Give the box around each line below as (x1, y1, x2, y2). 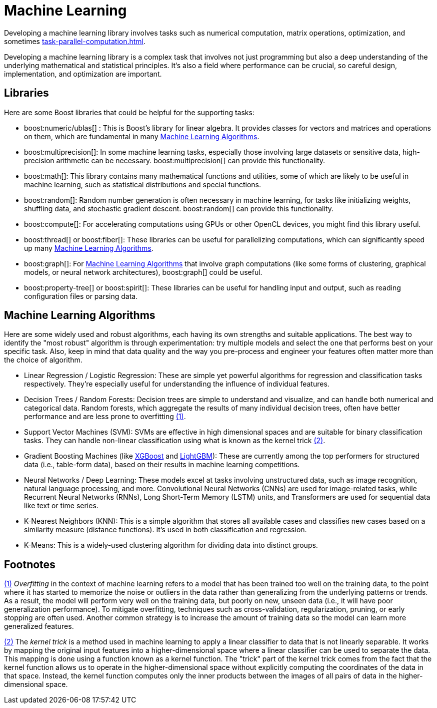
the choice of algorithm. (4, 356, 82, 365)
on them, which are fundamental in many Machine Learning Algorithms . (24, 132, 259, 141)
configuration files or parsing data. (24, 291, 138, 300)
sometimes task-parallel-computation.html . (4, 37, 146, 46)
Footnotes (4, 558, 55, 571)
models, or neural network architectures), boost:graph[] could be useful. (24, 267, 262, 276)
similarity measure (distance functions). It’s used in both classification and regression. (24, 525, 307, 534)
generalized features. (4, 622, 74, 631)
